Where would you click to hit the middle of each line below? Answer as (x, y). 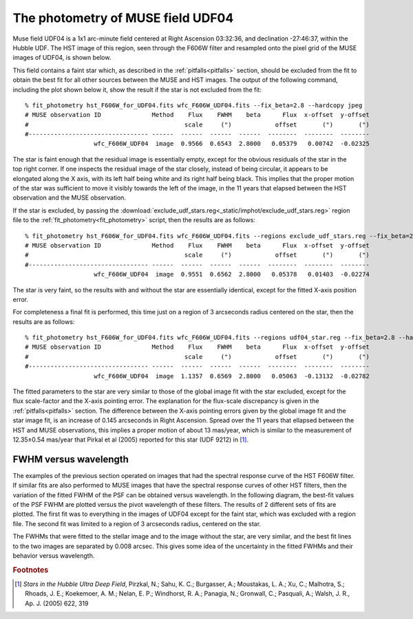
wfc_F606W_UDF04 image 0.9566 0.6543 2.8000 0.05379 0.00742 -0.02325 (232, 144)
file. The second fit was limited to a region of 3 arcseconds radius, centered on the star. (137, 523)
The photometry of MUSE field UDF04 (123, 18)
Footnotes (31, 569)
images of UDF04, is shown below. (62, 58)
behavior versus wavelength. (54, 556)
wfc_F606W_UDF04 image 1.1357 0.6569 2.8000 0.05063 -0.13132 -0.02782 (232, 376)
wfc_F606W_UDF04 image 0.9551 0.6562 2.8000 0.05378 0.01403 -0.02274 (232, 274)
